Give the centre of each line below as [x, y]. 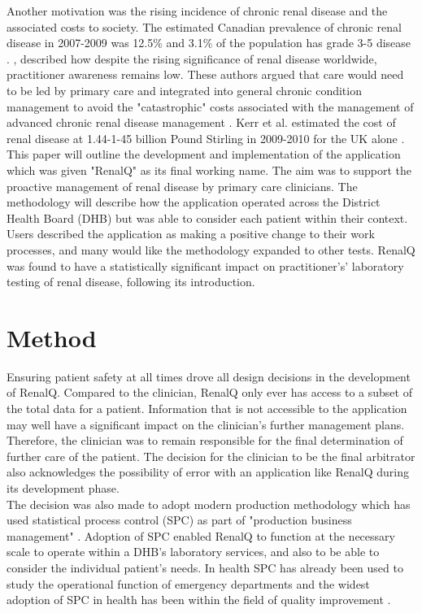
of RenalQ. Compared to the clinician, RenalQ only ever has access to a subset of [209, 392]
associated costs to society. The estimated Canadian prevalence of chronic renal [204, 26]
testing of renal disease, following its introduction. [131, 282]
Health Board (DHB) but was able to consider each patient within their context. [207, 217]
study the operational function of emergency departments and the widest [188, 583]
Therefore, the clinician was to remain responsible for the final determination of [205, 440]
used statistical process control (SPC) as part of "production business [179, 520]
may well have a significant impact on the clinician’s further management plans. [206, 424]
